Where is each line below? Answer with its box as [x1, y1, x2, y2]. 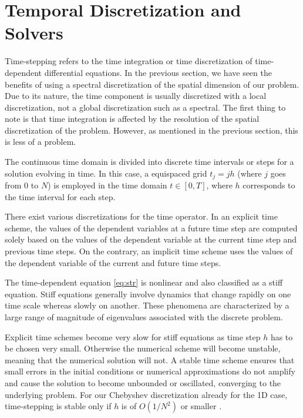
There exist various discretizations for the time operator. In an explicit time [5, 210, 278, 223]
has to [270, 330, 293, 343]
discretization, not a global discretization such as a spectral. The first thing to [5, 101, 286, 113]
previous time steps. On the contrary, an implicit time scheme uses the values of [5, 245, 293, 257]
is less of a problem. [5, 135, 76, 148]
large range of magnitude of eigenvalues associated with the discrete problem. [5, 311, 283, 323]
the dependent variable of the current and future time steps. [5, 256, 221, 268]
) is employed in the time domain [48, 179, 167, 191]
